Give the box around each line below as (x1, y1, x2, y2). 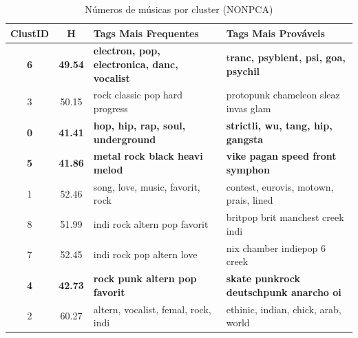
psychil (226, 63, 260, 78)
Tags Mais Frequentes (93, 25, 199, 40)
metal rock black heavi (93, 149, 203, 163)
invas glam (226, 101, 271, 116)
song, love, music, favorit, (93, 179, 200, 193)
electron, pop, (93, 43, 160, 58)
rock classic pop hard (93, 87, 183, 102)
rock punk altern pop (93, 271, 197, 286)
